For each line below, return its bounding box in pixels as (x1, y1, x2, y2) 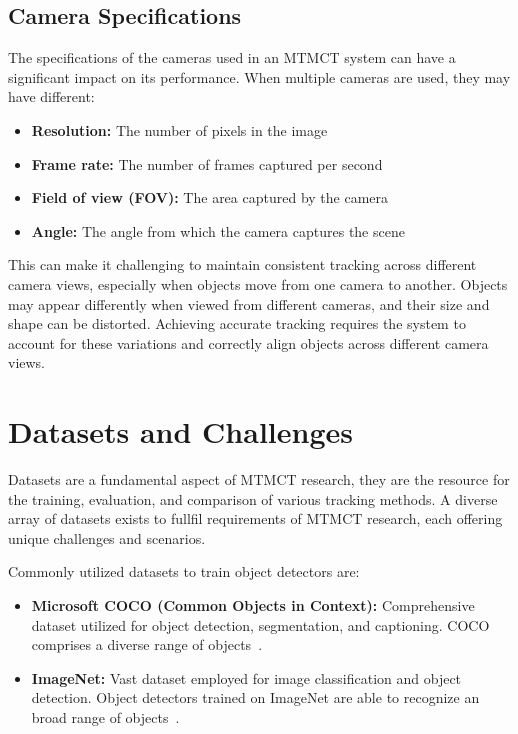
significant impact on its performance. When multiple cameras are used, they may (8, 66, 511, 87)
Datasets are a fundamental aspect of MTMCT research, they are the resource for (8, 469, 510, 490)
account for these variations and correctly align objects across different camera (8, 332, 489, 353)
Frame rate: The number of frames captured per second (31, 153, 383, 174)
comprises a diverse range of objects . (31, 634, 263, 655)
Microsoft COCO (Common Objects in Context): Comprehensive (31, 595, 475, 616)
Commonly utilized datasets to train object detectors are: (8, 561, 360, 582)
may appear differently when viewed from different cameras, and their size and (8, 293, 490, 314)
